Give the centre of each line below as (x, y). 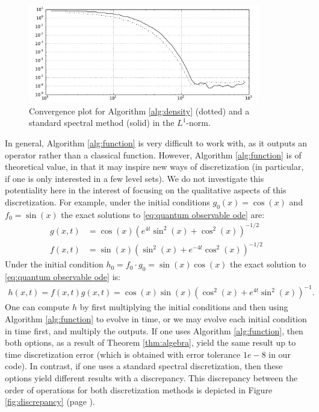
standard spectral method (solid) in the (102, 123)
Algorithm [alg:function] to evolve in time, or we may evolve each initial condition (156, 318)
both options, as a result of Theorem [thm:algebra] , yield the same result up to (150, 342)
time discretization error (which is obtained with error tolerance (123, 354)
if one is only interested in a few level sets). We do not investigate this (135, 178)
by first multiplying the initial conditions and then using (184, 307)
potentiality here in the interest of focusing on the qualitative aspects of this (146, 190)
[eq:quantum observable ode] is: (63, 277)
